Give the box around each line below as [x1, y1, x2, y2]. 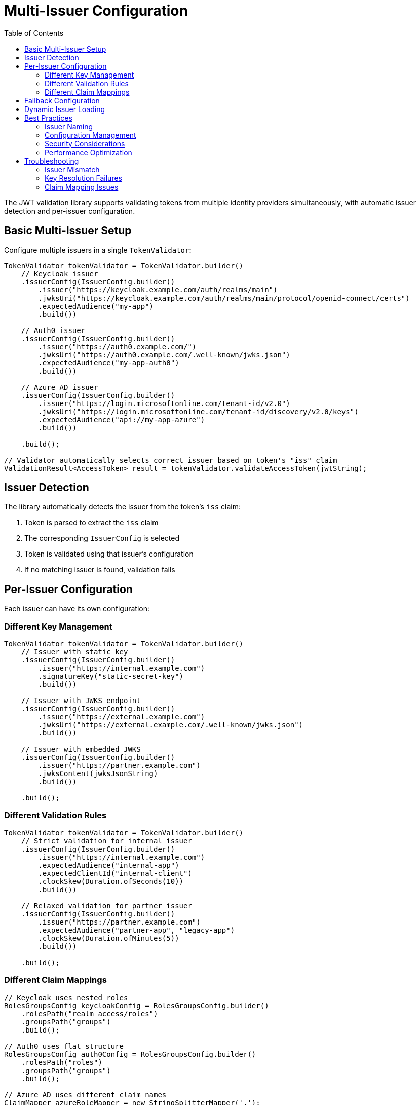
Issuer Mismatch [45, 165, 100, 174]
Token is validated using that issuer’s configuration [24, 549, 194, 559]
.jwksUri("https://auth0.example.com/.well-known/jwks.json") [38, 350, 290, 359]
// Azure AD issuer [21, 383, 98, 391]
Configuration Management [45, 130, 136, 139]
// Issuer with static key [21, 648, 128, 656]
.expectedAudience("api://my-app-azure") [38, 415, 205, 424]
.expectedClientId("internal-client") [38, 869, 192, 877]
